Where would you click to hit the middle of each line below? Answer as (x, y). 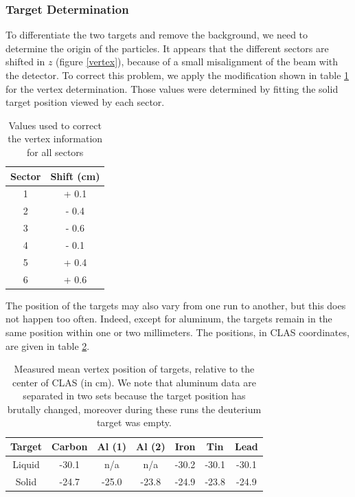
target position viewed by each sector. (85, 102)
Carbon (70, 446)
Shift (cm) (75, 176)
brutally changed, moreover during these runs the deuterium (134, 409)
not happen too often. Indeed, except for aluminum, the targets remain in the (169, 319)
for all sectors (55, 152)
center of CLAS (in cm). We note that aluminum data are (134, 382)
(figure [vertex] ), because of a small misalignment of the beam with (197, 62)
